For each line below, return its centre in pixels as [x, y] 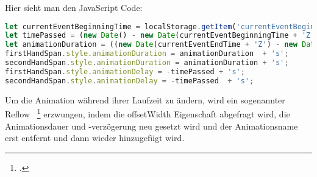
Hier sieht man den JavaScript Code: [74, 7]
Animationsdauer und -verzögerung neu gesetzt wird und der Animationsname [151, 126]
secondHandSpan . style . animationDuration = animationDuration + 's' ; [147, 63]
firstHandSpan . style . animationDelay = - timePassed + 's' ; [125, 71]
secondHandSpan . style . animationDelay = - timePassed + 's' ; [130, 81]
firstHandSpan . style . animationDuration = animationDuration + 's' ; [147, 54]
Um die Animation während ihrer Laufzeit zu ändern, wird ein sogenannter [145, 99]
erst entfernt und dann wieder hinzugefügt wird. [95, 138]
